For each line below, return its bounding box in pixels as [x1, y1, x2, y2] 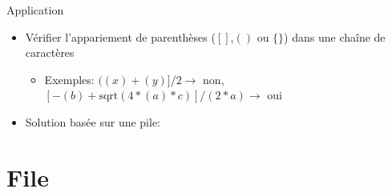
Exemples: [44, 70, 95, 87]
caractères [25, 44, 75, 61]
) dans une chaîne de [284, 28, 386, 45]
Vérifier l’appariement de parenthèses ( [25, 28, 216, 45]
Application [6, 2, 64, 18]
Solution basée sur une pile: [25, 113, 161, 130]
